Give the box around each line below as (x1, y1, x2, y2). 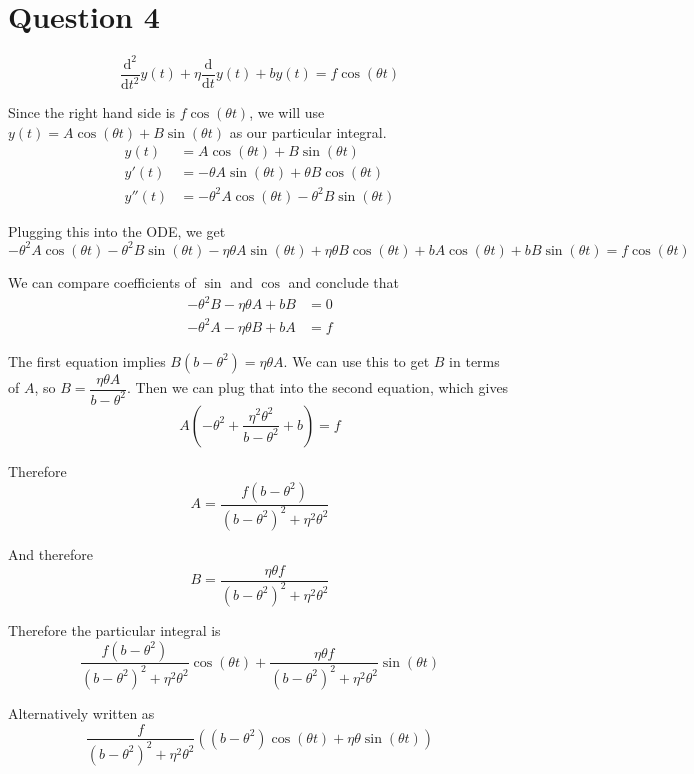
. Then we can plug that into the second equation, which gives (126, 377, 509, 398)
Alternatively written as (8, 702, 155, 723)
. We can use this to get (283, 350, 430, 371)
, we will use (249, 102, 325, 123)
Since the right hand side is (8, 102, 176, 123)
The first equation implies (8, 350, 166, 371)
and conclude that (288, 271, 400, 292)
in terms (449, 350, 500, 371)
